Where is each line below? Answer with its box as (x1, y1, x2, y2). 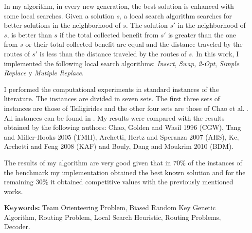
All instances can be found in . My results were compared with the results (4, 112, 225, 123)
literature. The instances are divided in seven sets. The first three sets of (4, 93, 220, 104)
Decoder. (4, 221, 30, 232)
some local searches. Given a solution (4, 10, 114, 20)
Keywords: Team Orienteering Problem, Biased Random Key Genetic (4, 202, 216, 213)
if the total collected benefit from (59, 29, 159, 39)
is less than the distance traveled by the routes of (39, 48, 187, 58)
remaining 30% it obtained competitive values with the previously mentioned (4, 177, 234, 187)
